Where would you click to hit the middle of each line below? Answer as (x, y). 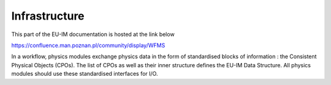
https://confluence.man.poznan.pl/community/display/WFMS (88, 45)
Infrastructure (48, 16)
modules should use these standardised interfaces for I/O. (85, 74)
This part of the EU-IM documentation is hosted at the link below (93, 34)
